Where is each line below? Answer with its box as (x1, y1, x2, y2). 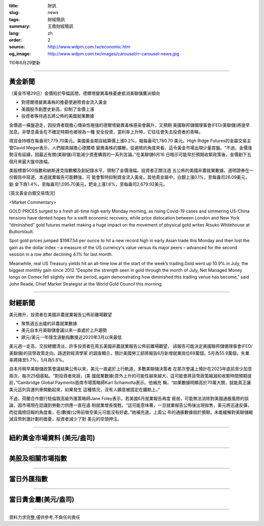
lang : (9, 30, 20, 36)
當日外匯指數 (9, 475, 48, 483)
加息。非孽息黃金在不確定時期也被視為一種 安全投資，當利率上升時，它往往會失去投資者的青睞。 (9, 129, 203, 135)
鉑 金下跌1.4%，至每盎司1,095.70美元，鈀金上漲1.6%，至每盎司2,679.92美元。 (9, 181, 168, 187)
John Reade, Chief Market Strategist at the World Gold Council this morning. (9, 281, 163, 287)
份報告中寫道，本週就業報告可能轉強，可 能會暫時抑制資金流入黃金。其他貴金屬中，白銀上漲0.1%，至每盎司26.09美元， (9, 174, 250, 180)
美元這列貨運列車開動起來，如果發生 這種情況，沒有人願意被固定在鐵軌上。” (9, 386, 160, 392)
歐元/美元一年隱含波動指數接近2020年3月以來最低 (21, 334, 122, 340)
